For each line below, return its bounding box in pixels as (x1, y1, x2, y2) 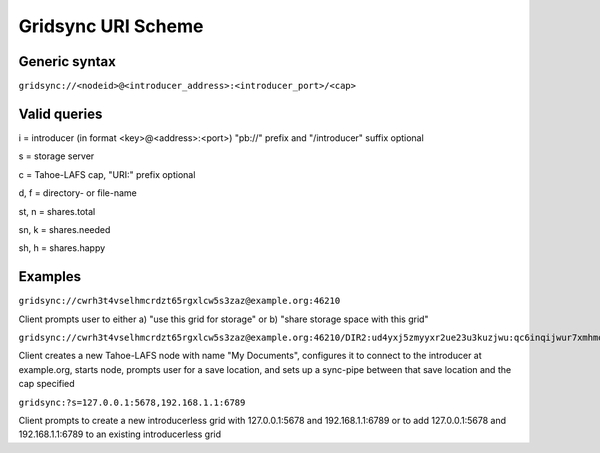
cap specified (18, 378, 75, 390)
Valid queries (18, 105, 103, 122)
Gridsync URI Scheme (18, 15, 204, 37)
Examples (18, 268, 82, 285)
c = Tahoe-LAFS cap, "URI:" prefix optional (18, 168, 196, 180)
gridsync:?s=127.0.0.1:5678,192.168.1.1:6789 (18, 396, 246, 408)
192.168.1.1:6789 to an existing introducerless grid (18, 428, 222, 440)
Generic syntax (18, 53, 117, 70)
